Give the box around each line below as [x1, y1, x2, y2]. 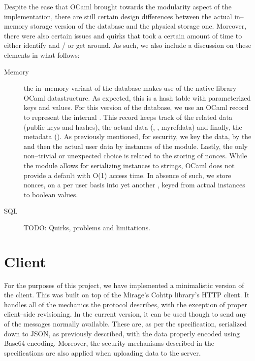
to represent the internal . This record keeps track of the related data [24, 111, 232, 122]
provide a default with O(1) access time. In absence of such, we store [24, 170, 231, 180]
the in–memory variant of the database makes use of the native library [24, 83, 237, 93]
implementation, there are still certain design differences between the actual [4, 11, 232, 21]
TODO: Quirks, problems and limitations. [24, 222, 151, 232]
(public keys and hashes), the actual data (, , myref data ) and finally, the [24, 121, 242, 132]
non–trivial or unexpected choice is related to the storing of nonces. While [24, 150, 247, 161]
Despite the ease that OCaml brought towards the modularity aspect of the [4, 1, 232, 11]
